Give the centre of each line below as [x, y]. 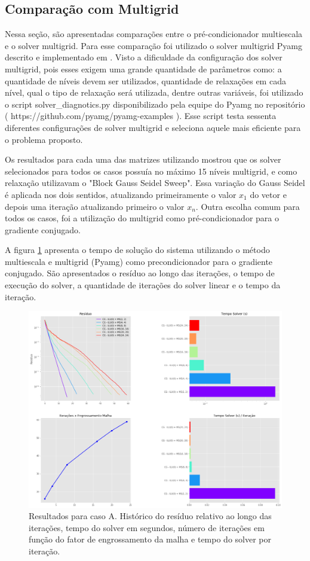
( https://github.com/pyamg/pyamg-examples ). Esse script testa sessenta [141, 116]
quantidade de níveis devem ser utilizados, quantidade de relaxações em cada [145, 80]
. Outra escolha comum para [248, 206]
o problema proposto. [44, 139]
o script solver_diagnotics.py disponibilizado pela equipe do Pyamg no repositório [155, 104]
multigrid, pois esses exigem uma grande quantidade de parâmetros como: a [143, 68]
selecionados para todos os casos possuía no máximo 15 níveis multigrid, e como [151, 171]
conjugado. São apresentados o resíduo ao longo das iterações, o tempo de [140, 273]
